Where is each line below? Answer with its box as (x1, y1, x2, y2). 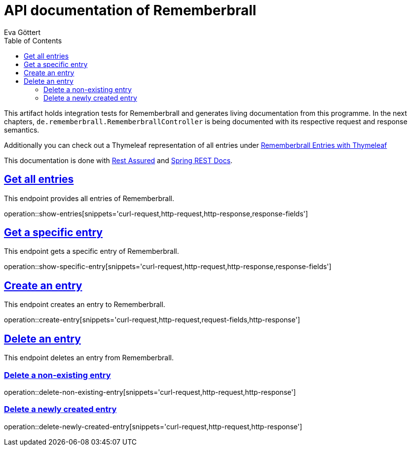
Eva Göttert (4, 28, 41, 36)
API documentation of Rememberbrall (4, 2, 257, 19)
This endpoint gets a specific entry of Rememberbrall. (4, 247, 179, 256)
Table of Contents (4, 36, 62, 45)
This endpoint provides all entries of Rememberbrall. (4, 194, 175, 203)
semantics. (4, 125, 39, 134)
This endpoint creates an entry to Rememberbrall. (4, 300, 165, 309)
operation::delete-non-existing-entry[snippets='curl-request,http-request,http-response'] (4, 387, 296, 396)
